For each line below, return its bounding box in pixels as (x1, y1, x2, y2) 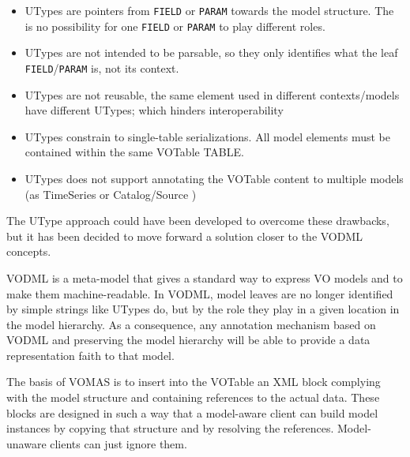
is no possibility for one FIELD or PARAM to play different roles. (24, 17, 325, 34)
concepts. (6, 243, 51, 260)
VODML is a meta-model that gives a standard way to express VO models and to (6, 269, 403, 286)
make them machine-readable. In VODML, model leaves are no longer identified (6, 285, 393, 302)
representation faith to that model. (6, 346, 175, 363)
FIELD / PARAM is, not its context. (24, 59, 179, 76)
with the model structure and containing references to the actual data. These (6, 389, 380, 406)
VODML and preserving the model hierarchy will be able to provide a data (6, 332, 371, 348)
